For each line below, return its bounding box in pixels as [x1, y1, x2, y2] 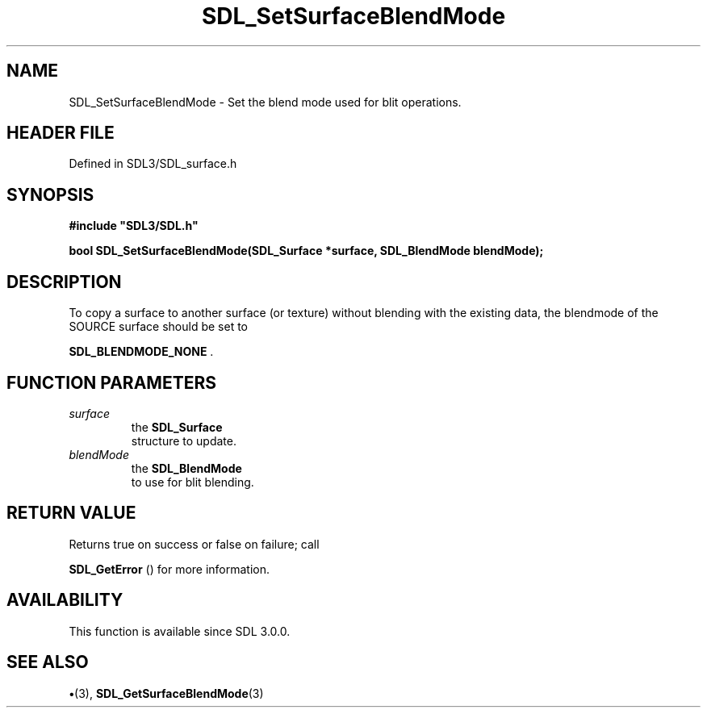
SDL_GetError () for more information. [69, 562, 270, 576]
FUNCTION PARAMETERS [6, 372, 216, 393]
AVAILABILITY [6, 590, 123, 611]
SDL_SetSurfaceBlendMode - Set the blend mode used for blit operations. [69, 94, 462, 109]
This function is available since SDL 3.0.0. [69, 624, 291, 638]
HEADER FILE [6, 123, 115, 144]
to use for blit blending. [131, 474, 254, 489]
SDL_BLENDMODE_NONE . [69, 344, 214, 359]
